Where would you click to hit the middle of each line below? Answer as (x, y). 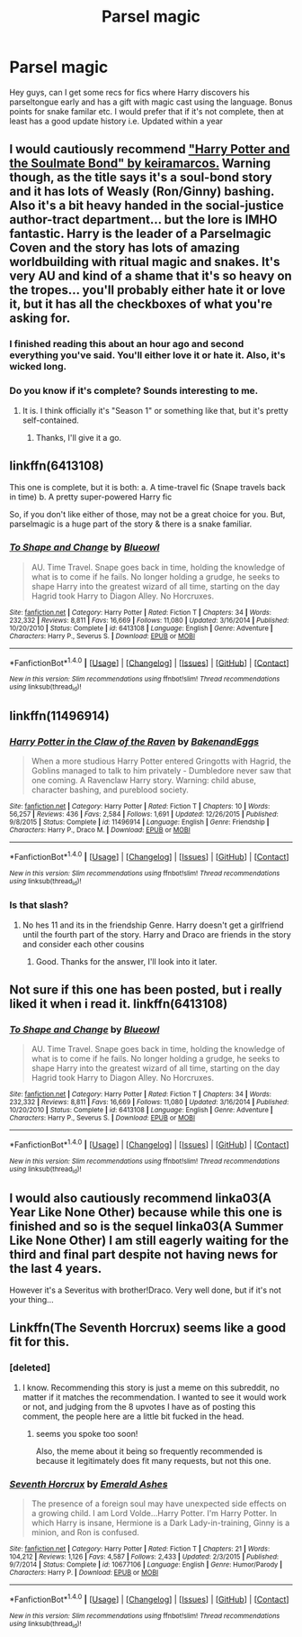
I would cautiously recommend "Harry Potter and (150, 149)
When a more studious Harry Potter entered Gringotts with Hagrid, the (161, 761)
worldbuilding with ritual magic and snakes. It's (145, 262)
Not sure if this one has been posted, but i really (146, 990)
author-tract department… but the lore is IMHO (143, 219)
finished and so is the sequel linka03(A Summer (147, 1226)
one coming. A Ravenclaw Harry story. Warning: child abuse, (144, 781)
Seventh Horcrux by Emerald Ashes (89, 1484)
